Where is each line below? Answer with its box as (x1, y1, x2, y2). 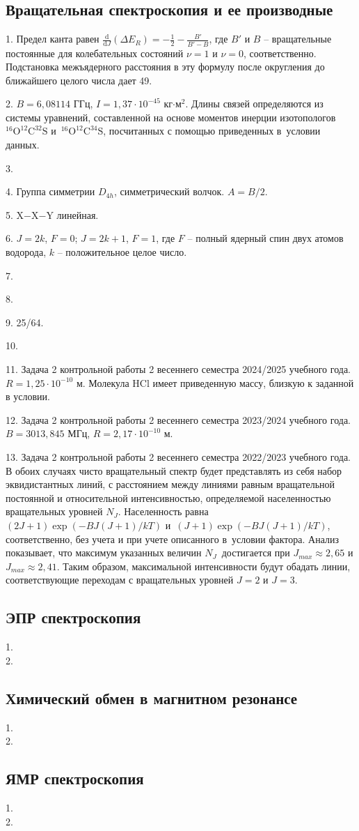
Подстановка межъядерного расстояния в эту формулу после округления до (6, 59, 325, 74)
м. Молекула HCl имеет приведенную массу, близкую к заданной (76, 375, 354, 390)
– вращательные (264, 31, 332, 46)
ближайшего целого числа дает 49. (6, 73, 152, 87)
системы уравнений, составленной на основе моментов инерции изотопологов (6, 109, 336, 124)
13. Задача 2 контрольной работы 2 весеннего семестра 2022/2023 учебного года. (6, 449, 351, 464)
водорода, (6, 245, 47, 259)
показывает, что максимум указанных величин (6, 545, 202, 560)
